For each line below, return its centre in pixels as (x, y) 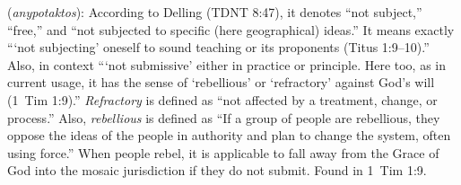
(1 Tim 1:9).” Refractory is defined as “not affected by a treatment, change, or (222, 99)
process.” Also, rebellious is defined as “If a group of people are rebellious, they (224, 117)
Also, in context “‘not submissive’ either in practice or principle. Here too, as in (227, 64)
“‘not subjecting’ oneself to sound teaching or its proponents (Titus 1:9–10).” (218, 47)
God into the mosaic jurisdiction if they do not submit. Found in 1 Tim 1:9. (217, 170)
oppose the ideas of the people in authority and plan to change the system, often (229, 135)
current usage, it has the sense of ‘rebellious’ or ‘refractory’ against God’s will (221, 82)
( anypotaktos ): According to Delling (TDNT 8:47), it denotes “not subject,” (215, 12)
